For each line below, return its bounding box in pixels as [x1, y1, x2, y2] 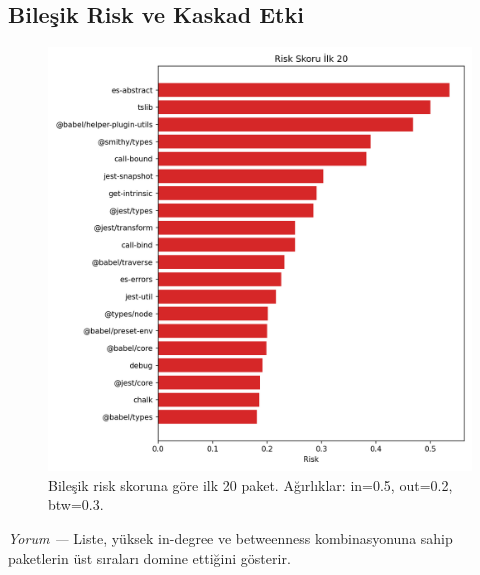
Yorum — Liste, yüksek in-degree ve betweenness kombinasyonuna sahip [8, 527, 453, 548]
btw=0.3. [48, 494, 104, 515]
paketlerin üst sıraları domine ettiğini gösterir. [8, 547, 291, 568]
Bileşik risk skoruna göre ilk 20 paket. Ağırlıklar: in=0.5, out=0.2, [48, 474, 453, 495]
